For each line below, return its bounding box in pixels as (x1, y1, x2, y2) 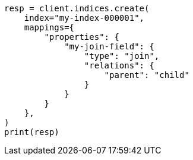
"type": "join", (84, 51, 160, 61)
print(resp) (4, 127, 59, 137)
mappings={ (24, 23, 75, 32)
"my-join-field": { (64, 42, 154, 51)
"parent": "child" (104, 70, 189, 80)
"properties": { (44, 32, 119, 42)
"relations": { (84, 61, 154, 70)
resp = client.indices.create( (4, 4, 150, 13)
